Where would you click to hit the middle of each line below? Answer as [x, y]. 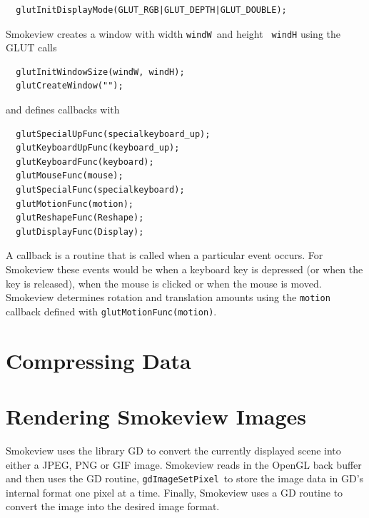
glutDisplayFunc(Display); [80, 232]
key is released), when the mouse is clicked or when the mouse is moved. [164, 283]
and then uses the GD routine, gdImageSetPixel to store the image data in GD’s [185, 478]
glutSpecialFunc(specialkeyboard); [100, 190]
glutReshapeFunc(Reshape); [80, 218]
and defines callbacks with [63, 110]
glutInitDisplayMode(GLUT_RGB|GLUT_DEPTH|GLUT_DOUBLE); [151, 10]
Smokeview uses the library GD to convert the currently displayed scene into [173, 450]
